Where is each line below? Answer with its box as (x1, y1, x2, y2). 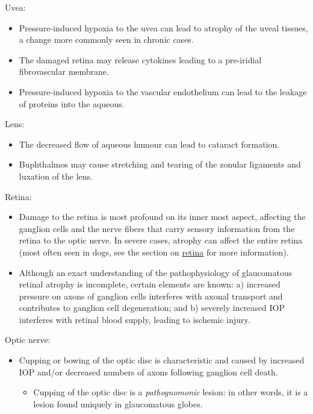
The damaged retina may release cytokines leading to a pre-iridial (19, 53, 262, 66)
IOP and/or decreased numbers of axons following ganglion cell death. (19, 365, 278, 378)
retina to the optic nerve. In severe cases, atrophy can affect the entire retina (19, 234, 303, 246)
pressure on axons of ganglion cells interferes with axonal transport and (19, 289, 283, 302)
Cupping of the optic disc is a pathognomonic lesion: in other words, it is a (33, 386, 308, 398)
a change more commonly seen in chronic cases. (19, 33, 194, 46)
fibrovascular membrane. (19, 65, 109, 78)
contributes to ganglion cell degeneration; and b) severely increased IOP (19, 301, 285, 314)
